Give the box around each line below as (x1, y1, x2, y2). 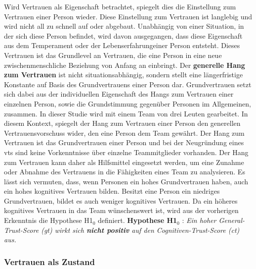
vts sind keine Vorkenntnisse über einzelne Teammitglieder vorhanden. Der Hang (4, 147, 249, 157)
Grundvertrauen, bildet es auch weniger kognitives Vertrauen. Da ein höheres (4, 195, 238, 206)
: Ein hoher (182, 215, 216, 225)
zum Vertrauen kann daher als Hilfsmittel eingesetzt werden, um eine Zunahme (4, 157, 244, 167)
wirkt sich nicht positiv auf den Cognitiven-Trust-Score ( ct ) (54, 224, 240, 235)
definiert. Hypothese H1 (98, 215, 177, 225)
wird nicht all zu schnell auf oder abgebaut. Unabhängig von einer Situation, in (4, 21, 244, 31)
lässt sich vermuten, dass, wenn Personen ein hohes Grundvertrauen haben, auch (4, 176, 249, 186)
